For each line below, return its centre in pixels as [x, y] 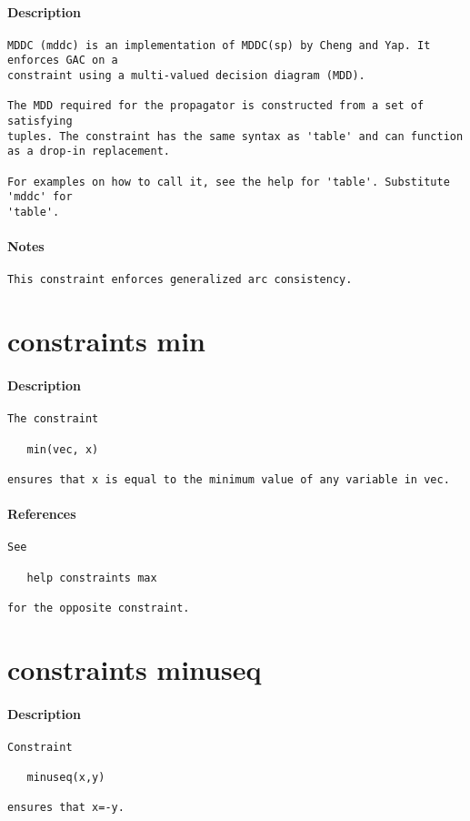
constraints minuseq [135, 669]
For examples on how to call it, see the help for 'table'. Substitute [229, 182]
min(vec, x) [63, 449]
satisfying [40, 122]
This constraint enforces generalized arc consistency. [180, 280]
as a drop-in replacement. [89, 152]
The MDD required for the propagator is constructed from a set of [216, 106]
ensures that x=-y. [66, 808]
